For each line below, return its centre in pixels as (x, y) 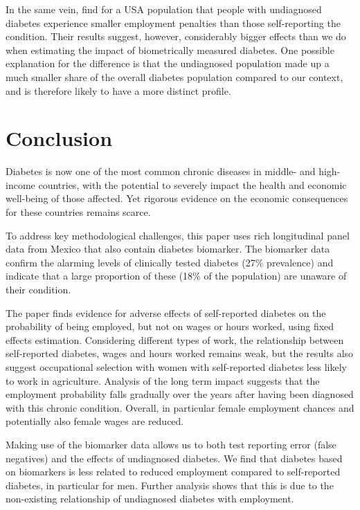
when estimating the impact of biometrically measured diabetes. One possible (170, 49)
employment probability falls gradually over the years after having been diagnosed (180, 394)
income (20, 184)
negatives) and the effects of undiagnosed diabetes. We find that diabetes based (174, 458)
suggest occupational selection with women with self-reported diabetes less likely (176, 367)
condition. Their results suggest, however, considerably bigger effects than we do (176, 36)
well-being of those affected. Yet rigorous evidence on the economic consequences (177, 198)
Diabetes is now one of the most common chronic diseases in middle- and (161, 171)
